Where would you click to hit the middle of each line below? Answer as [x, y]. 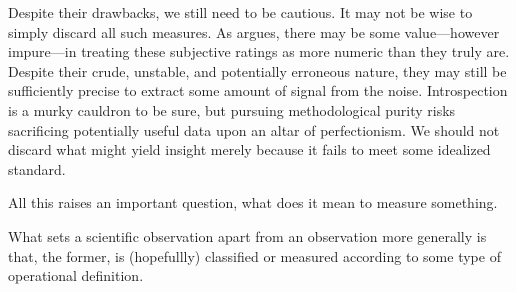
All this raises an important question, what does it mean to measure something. [253, 202]
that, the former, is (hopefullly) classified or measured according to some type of [254, 255]
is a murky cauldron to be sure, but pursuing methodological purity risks [232, 109]
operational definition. [76, 275]
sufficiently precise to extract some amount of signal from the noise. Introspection [258, 90]
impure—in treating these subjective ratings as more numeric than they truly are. [259, 51]
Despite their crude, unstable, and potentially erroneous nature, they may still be [257, 70]
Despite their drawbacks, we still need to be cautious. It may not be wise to [240, 12]
